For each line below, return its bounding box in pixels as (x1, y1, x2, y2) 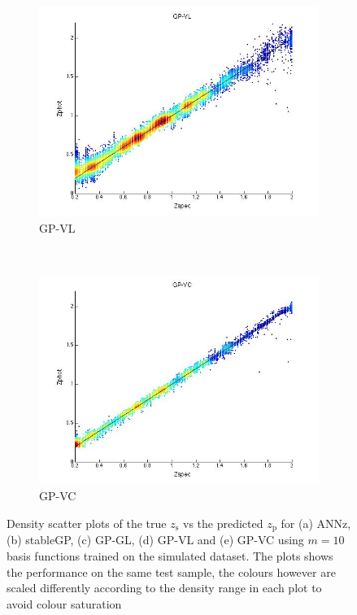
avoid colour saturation (7, 595, 122, 612)
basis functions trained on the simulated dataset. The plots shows (7, 547, 333, 565)
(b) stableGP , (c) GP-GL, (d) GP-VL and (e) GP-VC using (7, 531, 304, 548)
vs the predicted (182, 514, 263, 531)
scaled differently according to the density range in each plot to (7, 579, 322, 596)
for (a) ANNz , (281, 514, 351, 531)
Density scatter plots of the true (7, 514, 167, 531)
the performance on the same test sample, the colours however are (7, 563, 336, 580)
